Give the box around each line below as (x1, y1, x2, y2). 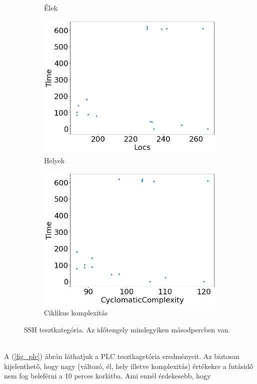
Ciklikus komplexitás (44, 307, 108, 318)
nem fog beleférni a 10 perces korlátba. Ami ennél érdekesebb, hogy (4, 370, 211, 381)
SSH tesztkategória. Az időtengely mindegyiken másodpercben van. (24, 324, 230, 334)
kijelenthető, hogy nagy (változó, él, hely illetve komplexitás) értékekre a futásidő (4, 360, 253, 371)
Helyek (44, 155, 65, 165)
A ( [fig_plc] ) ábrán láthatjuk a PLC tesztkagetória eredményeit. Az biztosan (4, 351, 239, 361)
